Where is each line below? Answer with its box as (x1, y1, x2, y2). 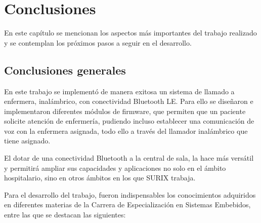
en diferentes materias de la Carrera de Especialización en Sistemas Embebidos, (4, 199, 251, 210)
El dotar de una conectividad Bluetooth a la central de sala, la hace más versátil (4, 153, 254, 163)
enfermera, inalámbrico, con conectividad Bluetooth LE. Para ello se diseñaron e (4, 96, 253, 106)
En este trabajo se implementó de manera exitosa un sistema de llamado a (4, 86, 235, 96)
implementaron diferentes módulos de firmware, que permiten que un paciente (4, 105, 246, 116)
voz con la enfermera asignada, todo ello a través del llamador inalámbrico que (4, 125, 248, 136)
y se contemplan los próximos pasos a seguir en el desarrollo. (4, 37, 192, 48)
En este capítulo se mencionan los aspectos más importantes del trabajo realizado (4, 27, 257, 38)
